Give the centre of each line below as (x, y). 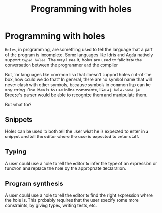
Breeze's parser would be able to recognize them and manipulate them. (76, 95)
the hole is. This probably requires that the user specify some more (72, 200)
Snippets (19, 120)
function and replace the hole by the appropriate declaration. (66, 168)
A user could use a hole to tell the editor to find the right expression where (79, 195)
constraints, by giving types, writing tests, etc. (51, 205)
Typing (16, 152)
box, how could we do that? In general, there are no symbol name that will (79, 79)
